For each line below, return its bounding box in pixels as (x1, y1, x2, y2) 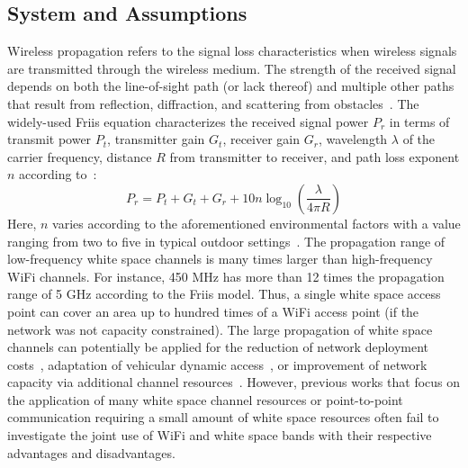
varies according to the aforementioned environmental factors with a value (52, 213, 461, 232)
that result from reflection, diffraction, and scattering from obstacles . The (7, 94, 419, 112)
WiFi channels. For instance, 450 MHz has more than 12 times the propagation (7, 266, 445, 285)
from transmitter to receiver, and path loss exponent (169, 147, 460, 166)
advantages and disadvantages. (7, 443, 175, 462)
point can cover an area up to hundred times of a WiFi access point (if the (7, 301, 419, 320)
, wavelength (318, 130, 388, 148)
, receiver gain (222, 130, 301, 148)
